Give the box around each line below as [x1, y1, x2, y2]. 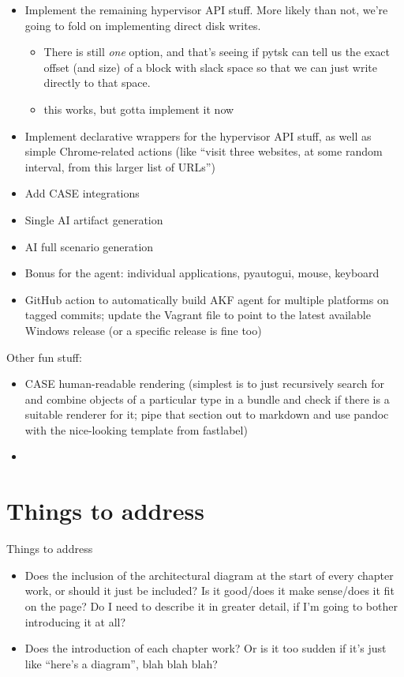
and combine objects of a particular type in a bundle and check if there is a [24, 390, 390, 407]
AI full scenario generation [24, 238, 154, 254]
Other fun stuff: [6, 348, 82, 365]
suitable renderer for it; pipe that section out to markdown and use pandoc [24, 406, 389, 423]
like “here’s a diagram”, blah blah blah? [24, 655, 218, 671]
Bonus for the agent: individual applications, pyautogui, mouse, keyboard [24, 265, 380, 281]
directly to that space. [43, 74, 151, 91]
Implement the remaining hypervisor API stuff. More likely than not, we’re [24, 2, 388, 17]
